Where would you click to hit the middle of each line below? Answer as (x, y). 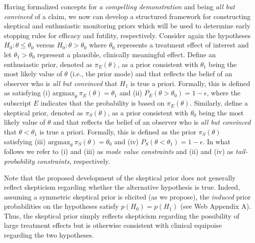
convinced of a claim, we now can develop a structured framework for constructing (127, 16)
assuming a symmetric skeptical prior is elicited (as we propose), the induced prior (127, 196)
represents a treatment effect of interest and (183, 45)
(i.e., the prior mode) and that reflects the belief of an (151, 74)
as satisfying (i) (27, 93)
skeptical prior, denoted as (44, 112)
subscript (18, 103)
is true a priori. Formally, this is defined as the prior (118, 131)
